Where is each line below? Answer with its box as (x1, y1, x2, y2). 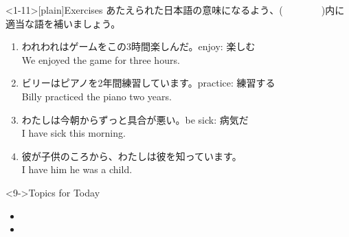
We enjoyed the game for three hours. (21, 52, 180, 67)
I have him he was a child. (21, 162, 133, 177)
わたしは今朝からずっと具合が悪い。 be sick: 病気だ (21, 112, 249, 126)
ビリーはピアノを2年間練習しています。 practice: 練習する (21, 76, 275, 90)
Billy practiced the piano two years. (21, 89, 172, 103)
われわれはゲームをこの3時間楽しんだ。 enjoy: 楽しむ (21, 39, 256, 54)
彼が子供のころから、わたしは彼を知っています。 (21, 148, 242, 163)
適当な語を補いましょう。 (5, 16, 121, 30)
